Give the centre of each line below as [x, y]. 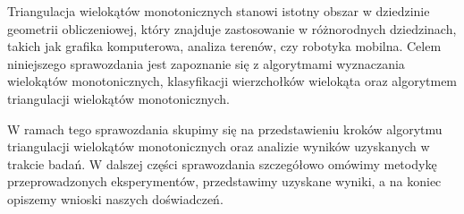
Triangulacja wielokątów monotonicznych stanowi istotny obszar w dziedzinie [219, 11]
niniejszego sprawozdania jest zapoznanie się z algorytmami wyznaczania [206, 63]
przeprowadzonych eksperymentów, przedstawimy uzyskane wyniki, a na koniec [224, 181]
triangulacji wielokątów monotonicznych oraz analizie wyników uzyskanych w [219, 146]
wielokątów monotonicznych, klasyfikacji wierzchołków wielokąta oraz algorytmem [232, 81]
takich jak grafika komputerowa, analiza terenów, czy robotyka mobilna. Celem [224, 46]
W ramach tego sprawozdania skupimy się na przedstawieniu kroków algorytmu [225, 128]
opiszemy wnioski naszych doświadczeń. [115, 198]
